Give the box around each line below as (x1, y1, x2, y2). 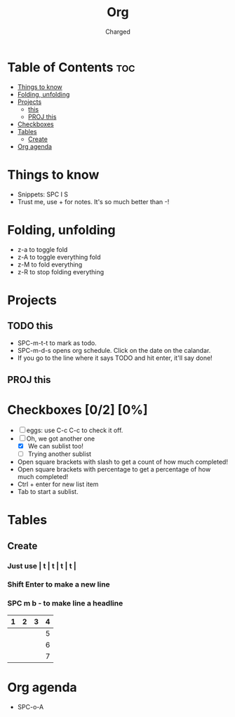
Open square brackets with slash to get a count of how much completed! (17, 457, 228, 467)
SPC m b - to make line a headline (7, 598, 123, 608)
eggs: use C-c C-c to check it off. (26, 426, 123, 434)
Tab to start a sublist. (17, 488, 79, 496)
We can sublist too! (27, 441, 84, 450)
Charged (105, 27, 131, 36)
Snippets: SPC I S (17, 190, 69, 199)
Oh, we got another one (26, 434, 95, 443)
